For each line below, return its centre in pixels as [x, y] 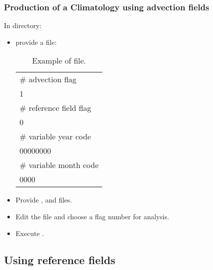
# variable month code [59, 165]
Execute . [30, 233]
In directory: [23, 25]
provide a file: [36, 42]
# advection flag [48, 79]
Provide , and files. [44, 200]
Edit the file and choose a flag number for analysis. [92, 216]
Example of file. [59, 61]
